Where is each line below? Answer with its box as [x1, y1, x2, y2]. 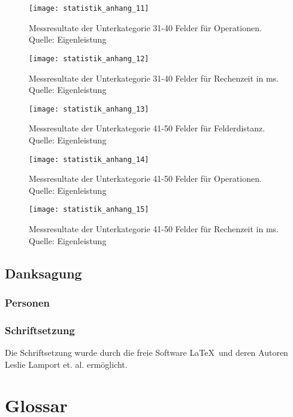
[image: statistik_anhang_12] [29, 54, 149, 63]
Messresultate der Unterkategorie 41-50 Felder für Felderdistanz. [29, 122, 265, 134]
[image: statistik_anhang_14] [29, 155, 149, 164]
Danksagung [5, 263, 82, 282]
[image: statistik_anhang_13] [29, 104, 149, 113]
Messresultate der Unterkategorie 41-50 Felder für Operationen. [29, 172, 262, 185]
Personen [5, 295, 50, 310]
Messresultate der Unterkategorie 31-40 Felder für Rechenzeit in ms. [29, 71, 279, 84]
